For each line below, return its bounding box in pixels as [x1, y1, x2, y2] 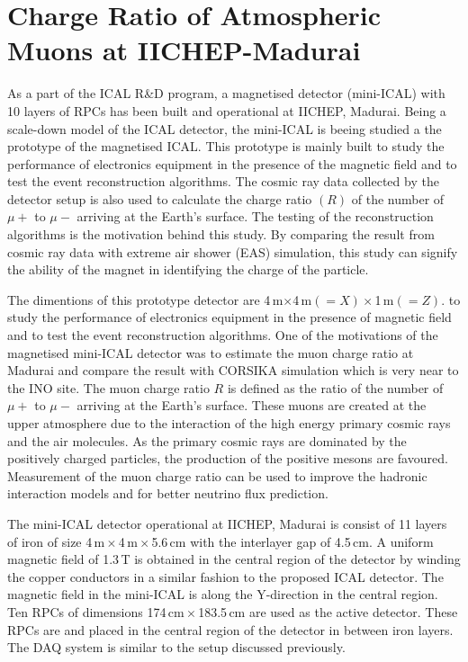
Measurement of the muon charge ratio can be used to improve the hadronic [7, 466, 427, 485]
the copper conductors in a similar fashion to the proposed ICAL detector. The [7, 567, 444, 586]
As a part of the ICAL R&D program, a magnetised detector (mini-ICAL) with [7, 84, 445, 103]
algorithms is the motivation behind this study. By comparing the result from [7, 225, 435, 244]
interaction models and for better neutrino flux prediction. [7, 484, 328, 503]
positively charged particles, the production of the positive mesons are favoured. [7, 449, 448, 468]
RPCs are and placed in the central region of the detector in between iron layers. [7, 620, 454, 639]
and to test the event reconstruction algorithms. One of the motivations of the [7, 326, 438, 344]
